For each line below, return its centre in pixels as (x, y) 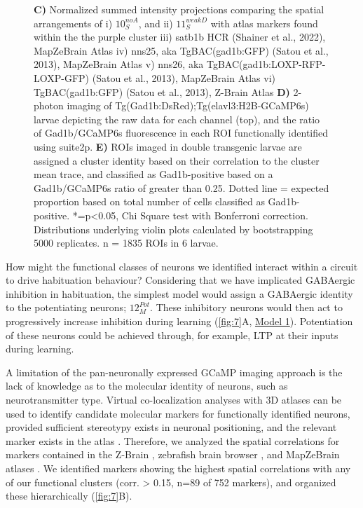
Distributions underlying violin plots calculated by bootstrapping (173, 229)
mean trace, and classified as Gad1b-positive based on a (153, 174)
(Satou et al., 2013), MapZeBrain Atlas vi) (184, 77)
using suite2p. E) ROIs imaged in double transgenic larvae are (168, 146)
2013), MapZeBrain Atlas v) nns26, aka (119, 64)
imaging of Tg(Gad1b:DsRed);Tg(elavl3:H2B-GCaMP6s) (188, 105)
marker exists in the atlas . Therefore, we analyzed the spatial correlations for (173, 440)
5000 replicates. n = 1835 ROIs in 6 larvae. (126, 243)
